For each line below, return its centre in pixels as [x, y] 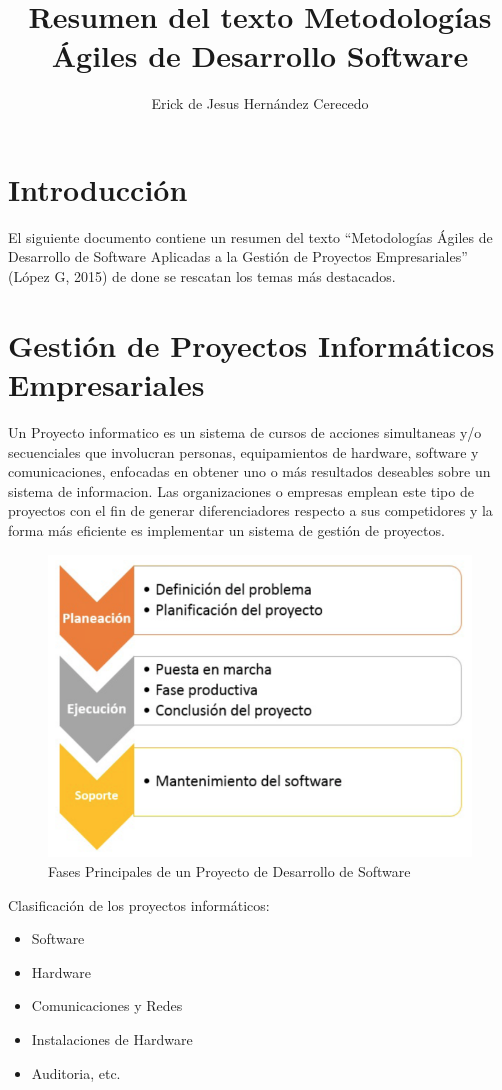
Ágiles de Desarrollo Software [260, 55]
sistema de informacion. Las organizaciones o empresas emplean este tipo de [241, 490]
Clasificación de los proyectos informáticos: [139, 904]
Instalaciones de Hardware [112, 1038]
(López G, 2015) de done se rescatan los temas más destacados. [202, 276]
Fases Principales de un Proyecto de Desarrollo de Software [229, 870]
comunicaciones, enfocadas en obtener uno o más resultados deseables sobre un [249, 471]
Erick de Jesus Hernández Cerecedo [260, 103]
